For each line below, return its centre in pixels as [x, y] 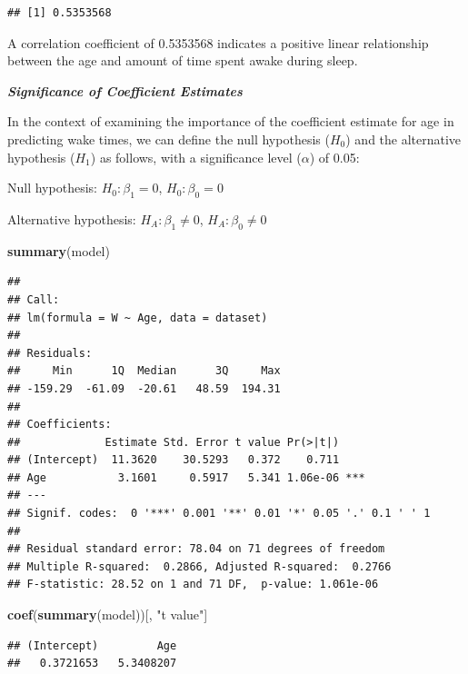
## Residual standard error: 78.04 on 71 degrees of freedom [196, 549]
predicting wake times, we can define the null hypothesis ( [169, 139]
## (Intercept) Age [92, 645]
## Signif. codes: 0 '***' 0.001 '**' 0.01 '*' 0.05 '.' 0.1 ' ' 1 [219, 514]
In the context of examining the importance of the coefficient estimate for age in [231, 121]
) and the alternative [403, 139]
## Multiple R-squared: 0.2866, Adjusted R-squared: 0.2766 [199, 566]
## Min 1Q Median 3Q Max [144, 371]
